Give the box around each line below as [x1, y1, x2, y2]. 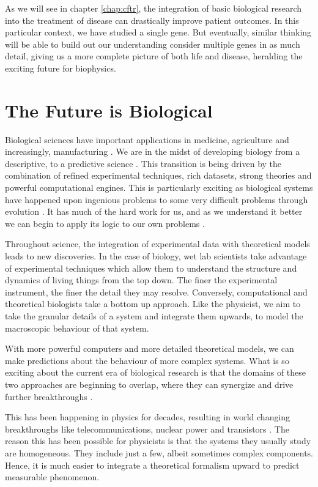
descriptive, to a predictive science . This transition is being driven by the [5, 157, 282, 169]
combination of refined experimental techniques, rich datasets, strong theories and [5, 169, 312, 182]
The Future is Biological [5, 97, 213, 122]
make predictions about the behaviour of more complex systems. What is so [5, 354, 289, 366]
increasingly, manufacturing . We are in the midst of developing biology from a [5, 145, 300, 158]
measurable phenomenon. [5, 470, 100, 483]
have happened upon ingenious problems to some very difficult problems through [5, 193, 308, 206]
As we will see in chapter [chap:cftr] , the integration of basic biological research [5, 2, 302, 14]
